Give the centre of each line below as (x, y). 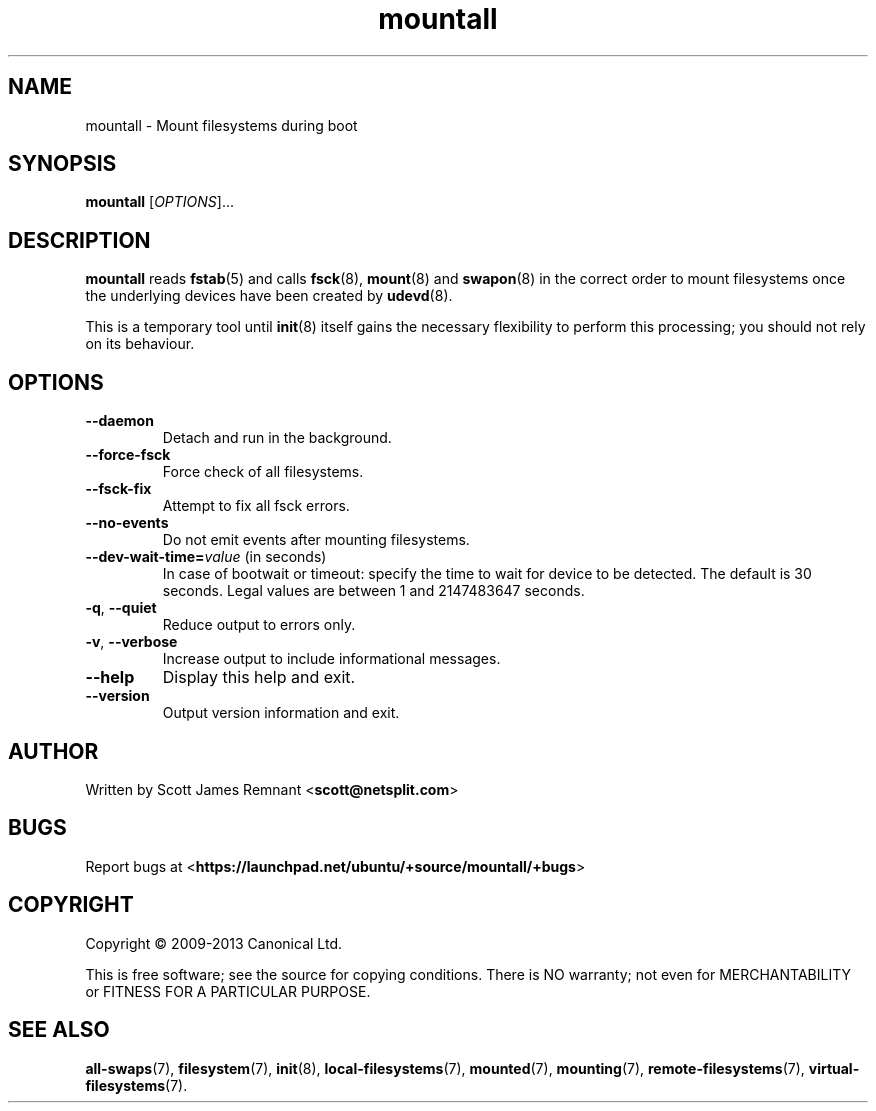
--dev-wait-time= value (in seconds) (206, 557)
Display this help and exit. (259, 677)
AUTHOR (53, 751)
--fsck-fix (118, 489)
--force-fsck (128, 455)
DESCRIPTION (79, 240)
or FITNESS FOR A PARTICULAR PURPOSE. (228, 991)
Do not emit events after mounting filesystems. (316, 540)
